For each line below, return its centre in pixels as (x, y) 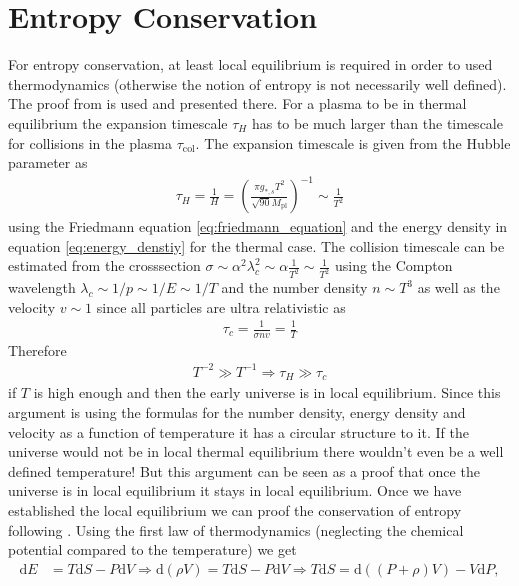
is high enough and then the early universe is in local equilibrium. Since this (267, 392)
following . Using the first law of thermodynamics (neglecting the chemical (236, 529)
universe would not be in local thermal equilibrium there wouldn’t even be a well (256, 451)
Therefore (37, 349)
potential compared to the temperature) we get (152, 549)
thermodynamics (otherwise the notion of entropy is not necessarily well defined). (257, 83)
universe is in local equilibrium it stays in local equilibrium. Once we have (235, 490)
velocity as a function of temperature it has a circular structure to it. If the (238, 431)
